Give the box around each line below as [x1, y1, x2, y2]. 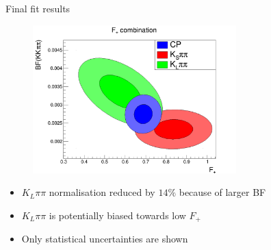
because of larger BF [179, 185, 266, 199]
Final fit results [5, 1, 70, 15]
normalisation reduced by [49, 185, 155, 199]
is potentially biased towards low [49, 208, 186, 222]
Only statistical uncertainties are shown [21, 232, 188, 246]
